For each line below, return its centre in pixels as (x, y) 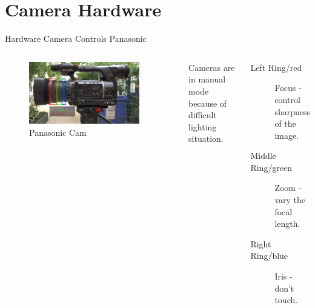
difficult (203, 115)
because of (208, 103)
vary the (290, 200)
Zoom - (288, 188)
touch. (286, 300)
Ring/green (271, 167)
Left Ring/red (276, 67)
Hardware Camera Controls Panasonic (76, 38)
